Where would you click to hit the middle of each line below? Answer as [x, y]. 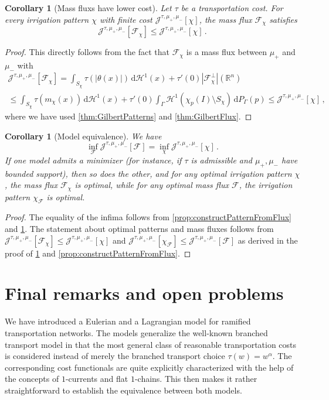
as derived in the [268, 240]
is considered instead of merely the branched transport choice [115, 356]
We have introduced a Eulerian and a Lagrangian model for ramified [128, 321]
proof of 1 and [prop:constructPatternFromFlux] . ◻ [98, 253]
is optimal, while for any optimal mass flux [152, 185]
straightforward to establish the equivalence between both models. [123, 390]
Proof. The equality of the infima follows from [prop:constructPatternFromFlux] [148, 217]
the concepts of [32, 379]
